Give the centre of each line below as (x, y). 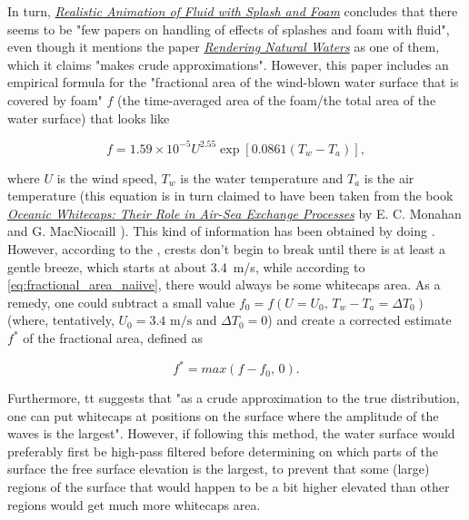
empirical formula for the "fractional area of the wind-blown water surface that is (233, 82)
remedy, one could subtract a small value (121, 302)
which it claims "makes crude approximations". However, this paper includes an (228, 64)
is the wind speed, (107, 177)
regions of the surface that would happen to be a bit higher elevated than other (229, 487)
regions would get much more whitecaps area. (134, 504)
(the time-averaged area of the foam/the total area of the (277, 99)
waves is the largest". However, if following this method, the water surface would (231, 433)
